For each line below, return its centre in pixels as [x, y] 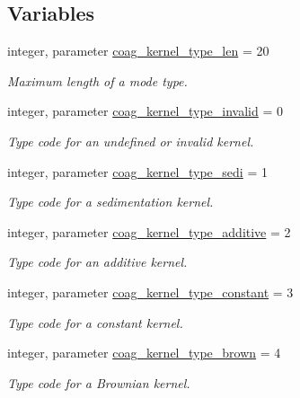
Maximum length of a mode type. [97, 80]
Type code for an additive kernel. [97, 262]
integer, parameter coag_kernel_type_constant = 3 [150, 292]
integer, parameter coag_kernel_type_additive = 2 [149, 231]
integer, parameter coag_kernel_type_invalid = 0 [145, 111]
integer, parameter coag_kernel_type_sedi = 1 [137, 171]
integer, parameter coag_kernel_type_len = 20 [138, 51]
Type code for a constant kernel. [95, 322]
